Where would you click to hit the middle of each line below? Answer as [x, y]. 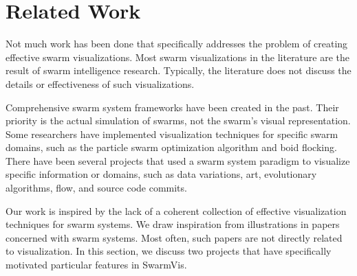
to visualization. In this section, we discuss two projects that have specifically [169, 251]
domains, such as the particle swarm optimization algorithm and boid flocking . [171, 147]
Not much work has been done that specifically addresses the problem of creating [177, 44]
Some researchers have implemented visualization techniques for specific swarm [172, 134]
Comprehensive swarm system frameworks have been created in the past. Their [172, 107]
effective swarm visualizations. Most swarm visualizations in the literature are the [178, 57]
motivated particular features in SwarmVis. [96, 265]
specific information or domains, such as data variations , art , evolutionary [161, 174]
